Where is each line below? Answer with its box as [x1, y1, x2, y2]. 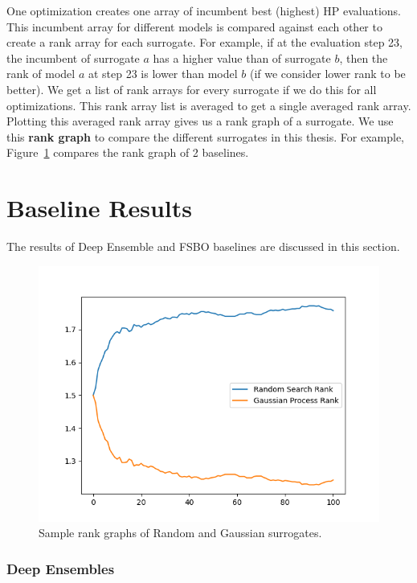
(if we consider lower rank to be [249, 65, 406, 82]
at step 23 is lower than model [88, 65, 238, 82]
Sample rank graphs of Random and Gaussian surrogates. [39, 524, 322, 541]
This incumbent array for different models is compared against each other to [6, 18, 382, 35]
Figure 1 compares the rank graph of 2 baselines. [6, 144, 249, 161]
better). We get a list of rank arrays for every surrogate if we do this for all [6, 80, 377, 97]
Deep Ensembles [6, 558, 115, 578]
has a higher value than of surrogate [153, 49, 331, 66]
